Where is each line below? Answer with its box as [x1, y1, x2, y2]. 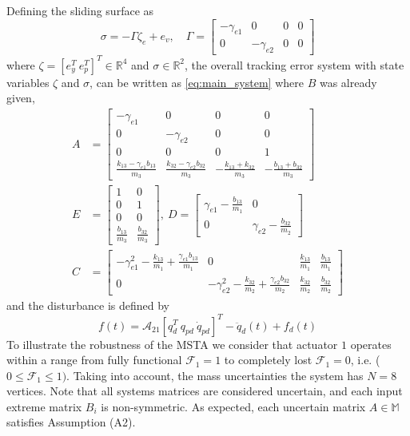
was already [319, 73, 377, 90]
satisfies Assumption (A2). [6, 414, 136, 430]
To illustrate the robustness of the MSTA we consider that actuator [6, 335, 338, 352]
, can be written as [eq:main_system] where [90, 73, 304, 90]
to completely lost [224, 351, 312, 368]
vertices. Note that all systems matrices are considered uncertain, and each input [6, 382, 403, 399]
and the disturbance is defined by [6, 297, 169, 314]
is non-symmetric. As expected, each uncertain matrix [101, 398, 366, 414]
